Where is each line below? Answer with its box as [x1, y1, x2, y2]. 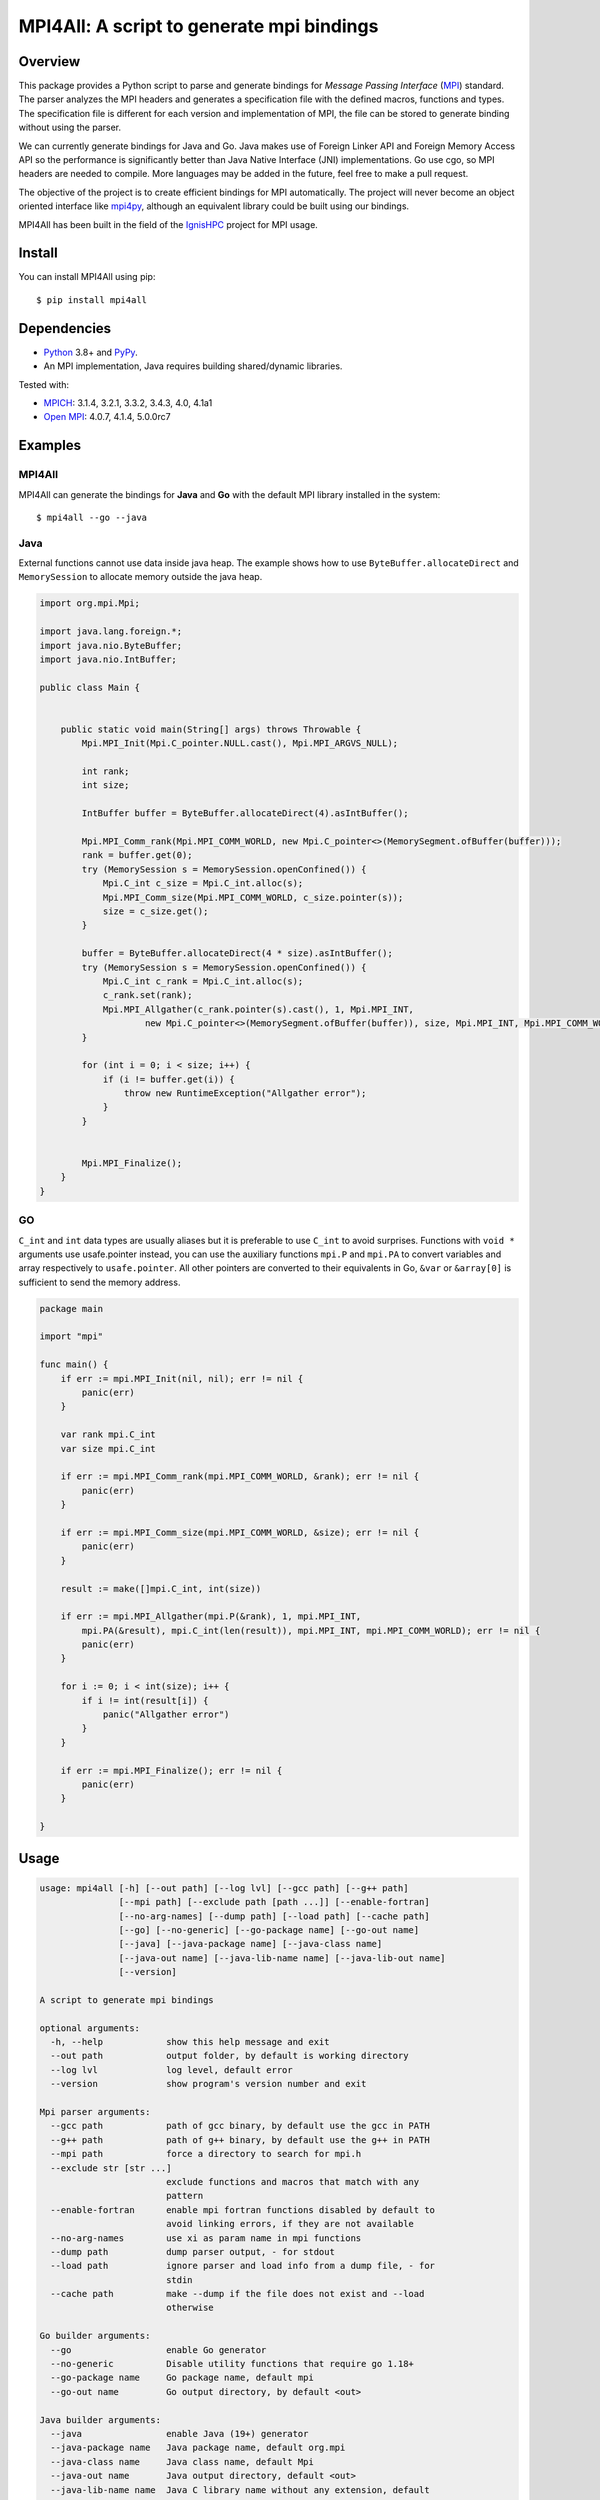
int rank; [81, 766, 130, 777]
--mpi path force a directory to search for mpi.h [50, 2148, 362, 2160]
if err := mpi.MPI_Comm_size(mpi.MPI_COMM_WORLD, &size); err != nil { [60, 1526, 420, 1538]
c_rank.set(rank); [102, 990, 194, 1001]
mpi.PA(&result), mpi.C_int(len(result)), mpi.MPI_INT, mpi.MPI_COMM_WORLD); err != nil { [81, 1625, 541, 1636]
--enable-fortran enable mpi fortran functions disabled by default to [50, 2204, 435, 2215]
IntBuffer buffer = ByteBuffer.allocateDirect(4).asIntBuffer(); [81, 808, 409, 819]
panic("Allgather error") [102, 1709, 230, 1720]
